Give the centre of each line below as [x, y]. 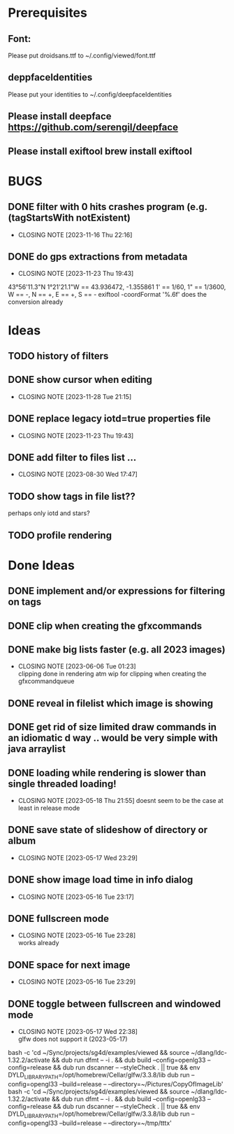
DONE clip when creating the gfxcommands [105, 625]
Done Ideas [42, 565]
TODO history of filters [58, 356]
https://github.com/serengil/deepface [93, 127]
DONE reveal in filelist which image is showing [111, 703]
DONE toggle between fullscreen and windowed [114, 1003]
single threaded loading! [63, 784]
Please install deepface [60, 117]
